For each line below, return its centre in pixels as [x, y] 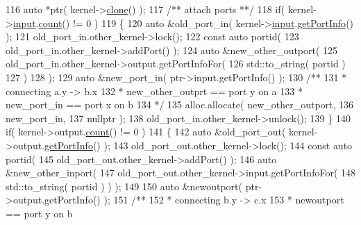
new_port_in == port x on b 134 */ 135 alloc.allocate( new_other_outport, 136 [180, 105]
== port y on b [39, 213]
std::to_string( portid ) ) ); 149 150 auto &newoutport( [124, 186]
